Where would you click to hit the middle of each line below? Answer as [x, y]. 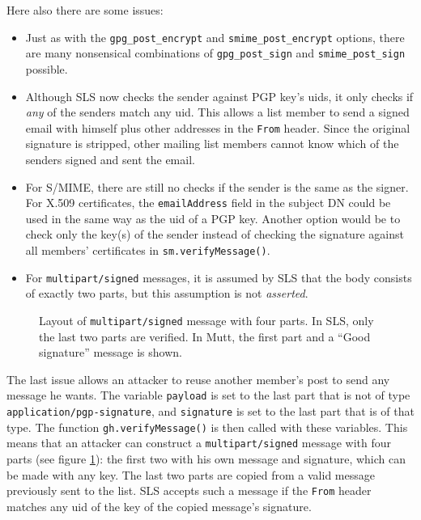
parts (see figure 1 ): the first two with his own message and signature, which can [206, 458]
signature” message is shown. [111, 352]
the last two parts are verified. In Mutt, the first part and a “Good [205, 336]
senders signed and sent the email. [110, 159]
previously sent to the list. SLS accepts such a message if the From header [189, 490]
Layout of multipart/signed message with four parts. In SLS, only [206, 320]
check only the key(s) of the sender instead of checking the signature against [215, 234]
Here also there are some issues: [85, 10]
